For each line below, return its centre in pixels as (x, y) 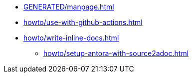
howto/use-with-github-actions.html (83, 22)
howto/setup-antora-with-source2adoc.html (116, 53)
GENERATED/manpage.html (69, 7)
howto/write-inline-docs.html (71, 38)
